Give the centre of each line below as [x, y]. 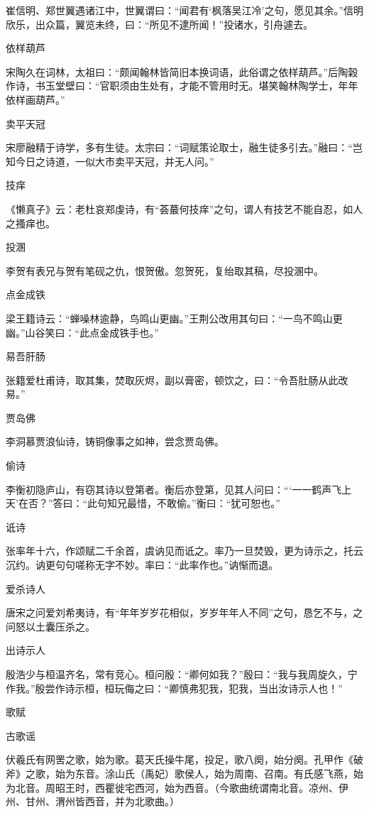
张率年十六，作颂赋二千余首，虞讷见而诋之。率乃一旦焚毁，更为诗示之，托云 [184, 551]
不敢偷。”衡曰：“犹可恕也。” [219, 503]
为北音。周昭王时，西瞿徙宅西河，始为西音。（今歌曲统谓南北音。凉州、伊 [177, 787]
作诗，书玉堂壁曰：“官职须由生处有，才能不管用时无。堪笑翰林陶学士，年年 [182, 86]
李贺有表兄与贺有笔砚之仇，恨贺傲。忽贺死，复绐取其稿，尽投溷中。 [165, 270]
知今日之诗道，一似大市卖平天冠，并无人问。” [110, 161]
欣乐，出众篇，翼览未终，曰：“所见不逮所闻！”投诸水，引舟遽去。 [160, 24]
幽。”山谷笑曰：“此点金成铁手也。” [82, 332]
